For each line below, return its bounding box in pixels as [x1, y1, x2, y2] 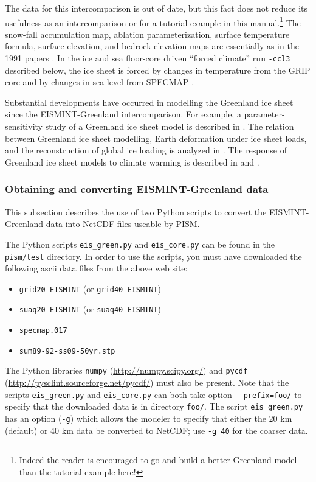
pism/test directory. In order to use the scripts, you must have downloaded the [5, 250, 302, 262]
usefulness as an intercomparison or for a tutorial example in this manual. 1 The [5, 14, 301, 29]
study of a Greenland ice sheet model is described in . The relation [45, 120, 294, 133]
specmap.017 [19, 326, 67, 335]
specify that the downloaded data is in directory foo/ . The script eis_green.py [5, 400, 303, 413]
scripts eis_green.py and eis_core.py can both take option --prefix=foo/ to [5, 388, 302, 400]
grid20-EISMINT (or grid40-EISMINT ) [19, 282, 161, 295]
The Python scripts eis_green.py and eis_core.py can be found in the [5, 237, 275, 250]
